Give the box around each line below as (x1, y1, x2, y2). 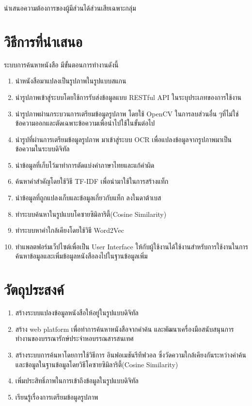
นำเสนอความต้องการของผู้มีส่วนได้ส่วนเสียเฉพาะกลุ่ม (4, 3, 136, 13)
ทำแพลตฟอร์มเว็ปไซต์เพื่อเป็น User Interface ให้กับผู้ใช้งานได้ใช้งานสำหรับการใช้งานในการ (15, 241, 248, 251)
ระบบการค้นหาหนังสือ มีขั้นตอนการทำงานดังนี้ (4, 59, 119, 69)
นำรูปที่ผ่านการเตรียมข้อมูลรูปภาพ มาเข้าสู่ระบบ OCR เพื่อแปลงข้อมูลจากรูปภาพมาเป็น (15, 134, 232, 144)
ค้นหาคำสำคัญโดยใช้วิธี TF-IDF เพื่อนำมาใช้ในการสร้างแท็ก (15, 176, 169, 186)
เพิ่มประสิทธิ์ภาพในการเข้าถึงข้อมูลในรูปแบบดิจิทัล (15, 375, 139, 386)
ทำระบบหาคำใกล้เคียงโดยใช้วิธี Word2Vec (15, 225, 124, 235)
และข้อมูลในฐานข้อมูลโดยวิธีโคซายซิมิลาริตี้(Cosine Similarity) (15, 359, 178, 369)
